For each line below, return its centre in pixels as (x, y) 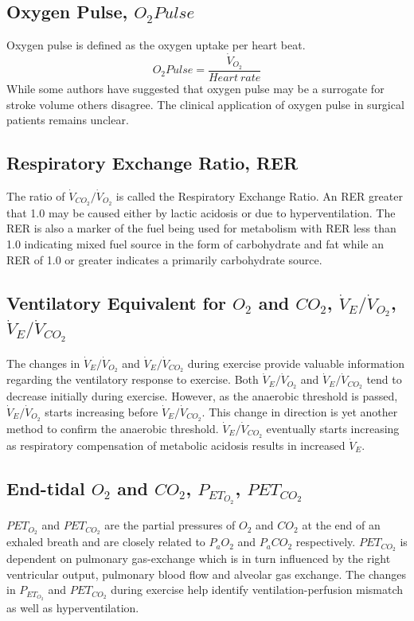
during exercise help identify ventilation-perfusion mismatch (257, 590)
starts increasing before (102, 411)
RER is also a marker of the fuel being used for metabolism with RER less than (201, 228)
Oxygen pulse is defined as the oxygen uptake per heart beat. (156, 45)
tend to (384, 379)
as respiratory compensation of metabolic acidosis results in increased (176, 445)
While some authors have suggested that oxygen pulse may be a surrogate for (195, 88)
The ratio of (36, 195)
